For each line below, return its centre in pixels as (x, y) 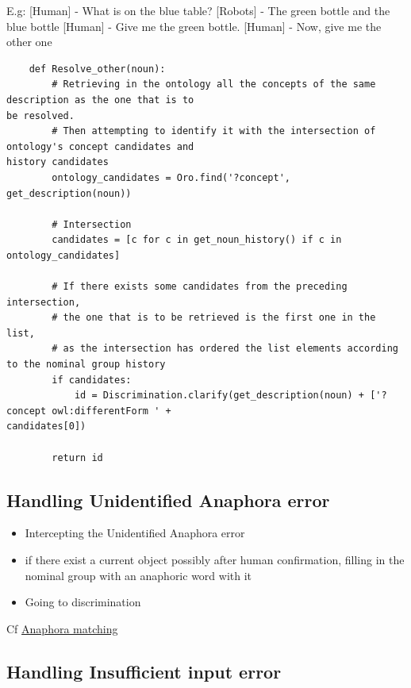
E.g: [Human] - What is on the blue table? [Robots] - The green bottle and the (198, 10)
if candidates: (92, 380)
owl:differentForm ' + (111, 411)
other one (29, 42)
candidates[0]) (46, 427)
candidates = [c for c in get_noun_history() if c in (197, 240)
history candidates (58, 162)
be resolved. (40, 115)
